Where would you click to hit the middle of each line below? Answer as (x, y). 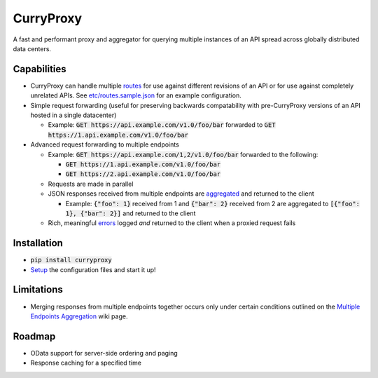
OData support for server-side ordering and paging (104, 353)
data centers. (32, 48)
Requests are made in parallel (91, 184)
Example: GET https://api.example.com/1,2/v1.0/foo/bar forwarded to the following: (183, 154)
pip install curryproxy (71, 260)
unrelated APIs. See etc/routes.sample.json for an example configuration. (136, 95)
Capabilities (40, 69)
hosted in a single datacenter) (73, 115)
